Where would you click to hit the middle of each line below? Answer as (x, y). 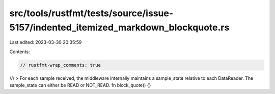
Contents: (20, 52)
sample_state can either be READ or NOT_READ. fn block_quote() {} (80, 85)
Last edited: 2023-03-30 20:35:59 (46, 42)
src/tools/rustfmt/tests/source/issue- (91, 13)
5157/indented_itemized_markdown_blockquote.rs (119, 27)
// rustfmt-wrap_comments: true (61, 65)
